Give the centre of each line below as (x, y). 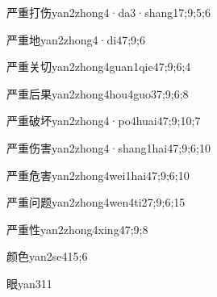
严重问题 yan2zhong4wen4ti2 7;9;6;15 (96, 202)
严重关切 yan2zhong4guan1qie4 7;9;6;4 (99, 67)
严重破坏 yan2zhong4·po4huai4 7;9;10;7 (104, 121)
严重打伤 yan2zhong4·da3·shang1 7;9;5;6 (108, 12)
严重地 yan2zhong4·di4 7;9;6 (76, 39)
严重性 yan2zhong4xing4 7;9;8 (77, 229)
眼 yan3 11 (29, 283)
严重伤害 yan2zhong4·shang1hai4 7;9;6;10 (108, 147)
